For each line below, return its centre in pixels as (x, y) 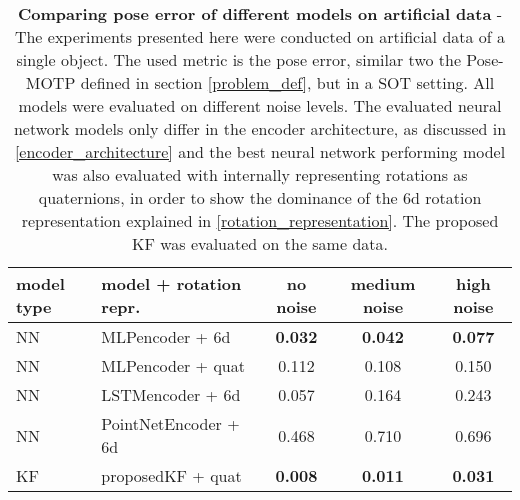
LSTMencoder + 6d (171, 394)
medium (383, 283)
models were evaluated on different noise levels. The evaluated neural (260, 105)
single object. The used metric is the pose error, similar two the (239, 59)
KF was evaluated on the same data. (260, 243)
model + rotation (171, 283)
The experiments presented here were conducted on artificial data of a (260, 36)
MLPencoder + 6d (166, 336)
